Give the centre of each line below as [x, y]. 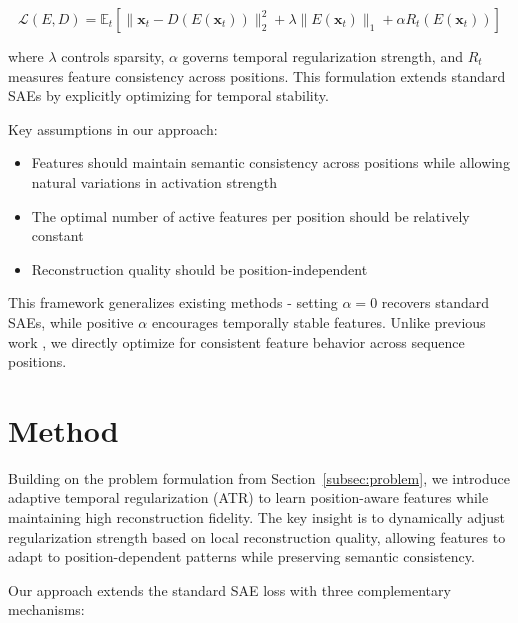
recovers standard [435, 302]
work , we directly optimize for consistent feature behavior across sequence [236, 341]
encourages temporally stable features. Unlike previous [318, 321]
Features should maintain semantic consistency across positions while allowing [270, 162]
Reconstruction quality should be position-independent [199, 268]
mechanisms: [46, 609]
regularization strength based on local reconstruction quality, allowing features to [257, 536]
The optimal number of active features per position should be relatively [250, 215]
